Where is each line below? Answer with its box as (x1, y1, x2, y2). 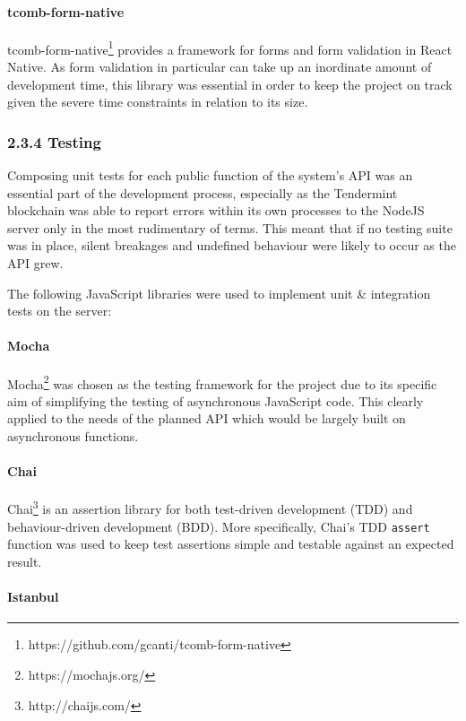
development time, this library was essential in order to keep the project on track (7, 74, 453, 93)
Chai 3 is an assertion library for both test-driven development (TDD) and (7, 497, 413, 518)
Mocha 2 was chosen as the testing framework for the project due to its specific (7, 371, 437, 393)
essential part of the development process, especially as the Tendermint (7, 183, 398, 202)
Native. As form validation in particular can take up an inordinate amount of (7, 57, 432, 76)
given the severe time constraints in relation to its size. (7, 92, 308, 111)
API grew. (7, 254, 64, 273)
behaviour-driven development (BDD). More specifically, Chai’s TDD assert (7, 517, 430, 535)
